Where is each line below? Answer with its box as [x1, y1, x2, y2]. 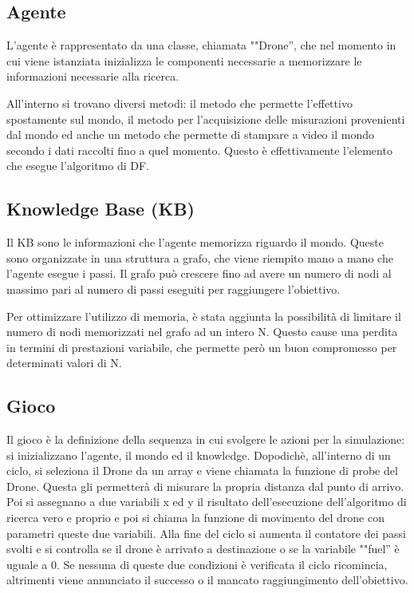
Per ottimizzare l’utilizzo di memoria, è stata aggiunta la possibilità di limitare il [6, 307, 401, 324]
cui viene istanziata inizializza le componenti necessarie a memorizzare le [6, 52, 362, 69]
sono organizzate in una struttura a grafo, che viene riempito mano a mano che [6, 249, 393, 266]
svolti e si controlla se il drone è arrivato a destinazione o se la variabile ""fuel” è [6, 540, 400, 557]
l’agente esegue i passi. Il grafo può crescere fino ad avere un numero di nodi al [6, 265, 392, 282]
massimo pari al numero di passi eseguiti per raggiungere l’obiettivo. [6, 280, 341, 297]
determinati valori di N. [6, 354, 122, 371]
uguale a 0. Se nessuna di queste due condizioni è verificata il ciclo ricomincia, [6, 555, 388, 572]
